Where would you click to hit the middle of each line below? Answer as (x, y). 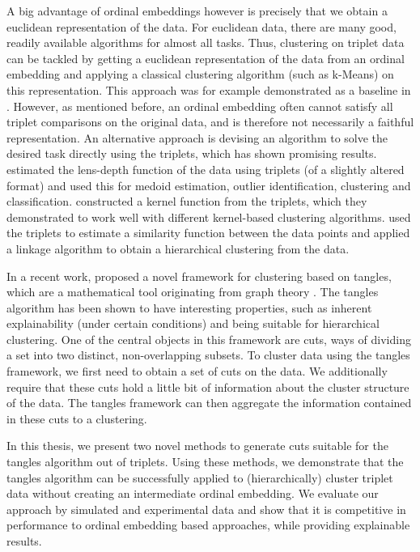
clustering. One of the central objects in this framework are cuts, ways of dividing (209, 339)
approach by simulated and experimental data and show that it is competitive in (206, 509)
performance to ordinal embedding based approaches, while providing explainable (208, 525)
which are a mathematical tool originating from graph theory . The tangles (193, 292)
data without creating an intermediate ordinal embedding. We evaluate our (193, 493)
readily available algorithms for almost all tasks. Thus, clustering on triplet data (206, 42)
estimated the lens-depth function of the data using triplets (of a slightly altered (206, 169)
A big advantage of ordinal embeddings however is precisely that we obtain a (197, 11)
